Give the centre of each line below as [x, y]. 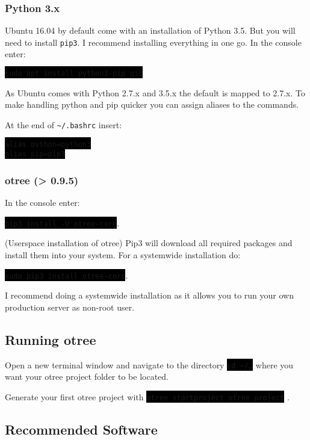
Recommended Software [81, 429]
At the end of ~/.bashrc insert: [64, 124]
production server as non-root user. [70, 307]
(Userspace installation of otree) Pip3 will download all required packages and [149, 243]
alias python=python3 [48, 144]
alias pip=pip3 [35, 154]
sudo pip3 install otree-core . [67, 275]
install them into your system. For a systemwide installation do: [123, 254]
